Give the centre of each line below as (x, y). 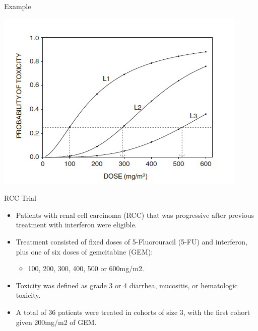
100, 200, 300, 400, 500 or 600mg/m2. (86, 268)
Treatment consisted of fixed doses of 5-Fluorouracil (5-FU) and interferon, (132, 241)
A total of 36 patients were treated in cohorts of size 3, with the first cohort (133, 312)
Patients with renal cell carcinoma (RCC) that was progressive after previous (135, 215)
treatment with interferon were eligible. (76, 225)
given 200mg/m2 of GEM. (56, 322)
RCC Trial (20, 198)
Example (18, 6)
